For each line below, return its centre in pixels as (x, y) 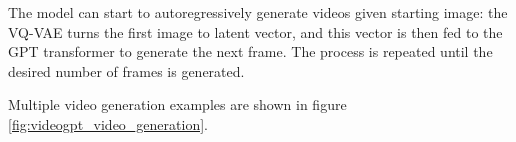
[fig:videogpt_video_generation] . (108, 123)
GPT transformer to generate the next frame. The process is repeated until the (250, 51)
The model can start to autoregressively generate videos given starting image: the (258, 12)
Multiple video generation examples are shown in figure (177, 104)
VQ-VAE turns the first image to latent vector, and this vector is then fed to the (255, 31)
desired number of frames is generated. (126, 70)
